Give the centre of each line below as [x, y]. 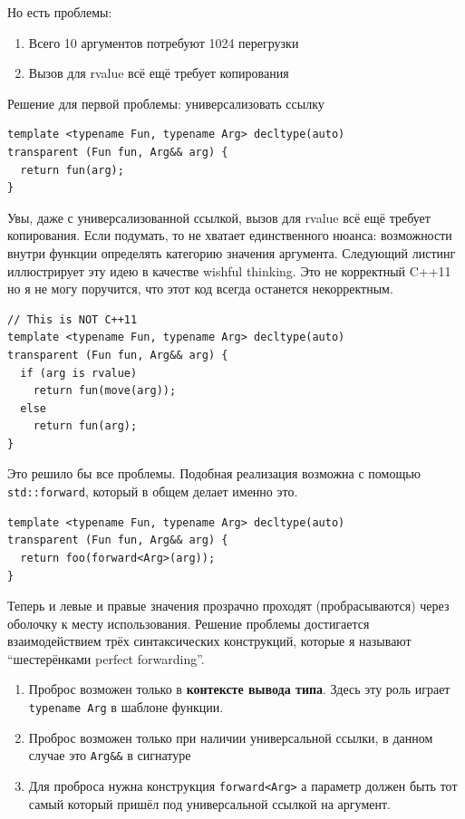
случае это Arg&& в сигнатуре [110, 755]
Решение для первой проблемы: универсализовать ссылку [166, 103]
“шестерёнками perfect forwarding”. [106, 658]
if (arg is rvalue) [79, 373]
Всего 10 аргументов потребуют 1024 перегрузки [164, 42]
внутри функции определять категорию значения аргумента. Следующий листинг [232, 252]
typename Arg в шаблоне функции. [126, 707]
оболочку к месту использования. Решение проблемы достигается [189, 623]
